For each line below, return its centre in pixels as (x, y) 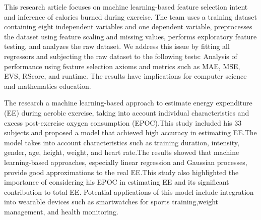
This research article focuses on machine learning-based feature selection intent (126, 7)
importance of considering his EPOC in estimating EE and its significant (117, 182)
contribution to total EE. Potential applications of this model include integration (129, 191)
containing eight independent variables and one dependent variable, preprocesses (128, 26)
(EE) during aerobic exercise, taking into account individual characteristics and (127, 112)
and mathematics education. (48, 86)
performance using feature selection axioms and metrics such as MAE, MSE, (122, 66)
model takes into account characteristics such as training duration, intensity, (122, 142)
